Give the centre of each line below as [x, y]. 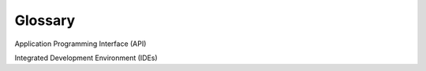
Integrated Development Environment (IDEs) [86, 58]
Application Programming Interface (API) [80, 44]
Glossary [45, 20]
